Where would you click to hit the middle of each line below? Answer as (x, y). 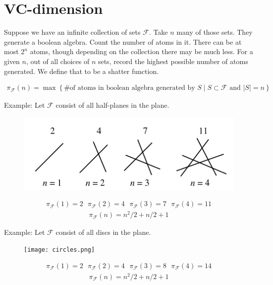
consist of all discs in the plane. (103, 232)
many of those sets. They (215, 32)
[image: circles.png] (59, 249)
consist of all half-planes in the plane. (112, 105)
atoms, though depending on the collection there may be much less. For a (141, 51)
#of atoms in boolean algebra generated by (130, 88)
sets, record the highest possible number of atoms (173, 61)
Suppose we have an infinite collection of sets (72, 32)
